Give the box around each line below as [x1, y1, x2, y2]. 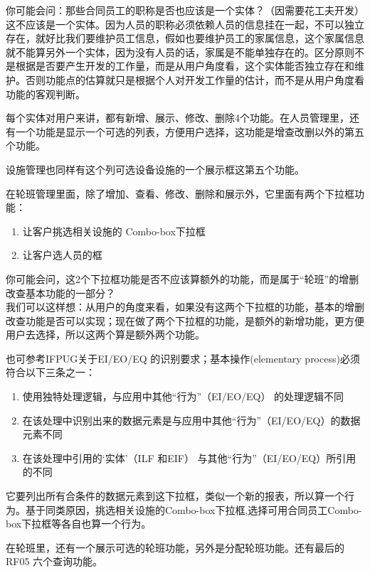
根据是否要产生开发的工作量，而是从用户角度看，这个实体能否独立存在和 [15, 58, 354, 73]
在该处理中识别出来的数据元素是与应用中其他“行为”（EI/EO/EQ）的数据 [22, 412, 361, 427]
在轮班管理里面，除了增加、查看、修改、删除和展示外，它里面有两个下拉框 [6, 186, 354, 200]
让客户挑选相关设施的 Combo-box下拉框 [22, 223, 206, 238]
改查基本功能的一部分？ [6, 285, 115, 300]
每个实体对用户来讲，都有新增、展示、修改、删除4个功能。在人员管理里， [6, 110, 349, 125]
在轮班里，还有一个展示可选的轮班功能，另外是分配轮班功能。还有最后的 [6, 540, 344, 555]
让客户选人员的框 [22, 247, 102, 262]
